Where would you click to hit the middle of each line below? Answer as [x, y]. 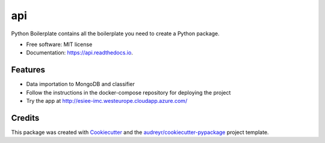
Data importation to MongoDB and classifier [80, 84]
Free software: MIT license [59, 44]
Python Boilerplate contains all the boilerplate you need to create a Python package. [115, 34]
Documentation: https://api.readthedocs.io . [80, 53]
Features [28, 70]
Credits [25, 118]
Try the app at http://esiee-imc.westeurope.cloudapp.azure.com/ [107, 101]
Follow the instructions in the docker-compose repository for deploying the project [128, 92]
